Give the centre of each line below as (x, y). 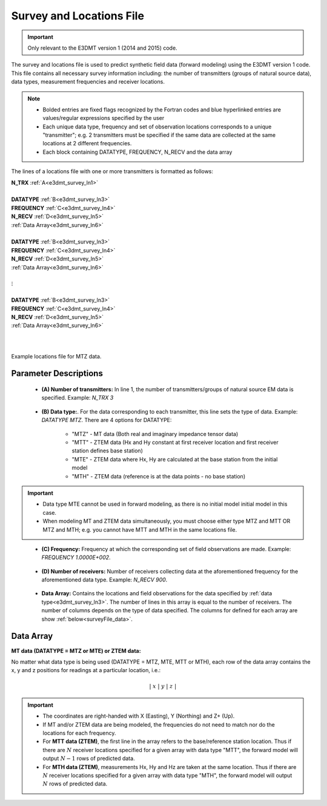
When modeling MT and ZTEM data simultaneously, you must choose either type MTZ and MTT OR (167, 521)
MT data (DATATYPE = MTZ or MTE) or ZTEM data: (76, 650)
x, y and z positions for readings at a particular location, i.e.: (86, 670)
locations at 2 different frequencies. (87, 144)
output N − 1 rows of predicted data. (89, 758)
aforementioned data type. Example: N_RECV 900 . (104, 580)
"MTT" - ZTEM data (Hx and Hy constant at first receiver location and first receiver (175, 442)
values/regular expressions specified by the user (104, 118)
